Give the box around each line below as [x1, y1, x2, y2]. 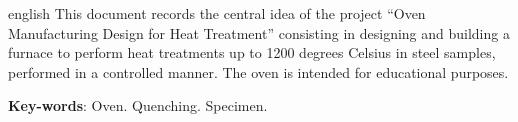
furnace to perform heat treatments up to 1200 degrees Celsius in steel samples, [8, 42, 496, 63]
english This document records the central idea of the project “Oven [8, 3, 426, 23]
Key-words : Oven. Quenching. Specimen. [8, 95, 268, 116]
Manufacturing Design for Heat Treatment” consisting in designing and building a [8, 22, 510, 43]
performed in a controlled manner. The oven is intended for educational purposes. [8, 61, 509, 82]
